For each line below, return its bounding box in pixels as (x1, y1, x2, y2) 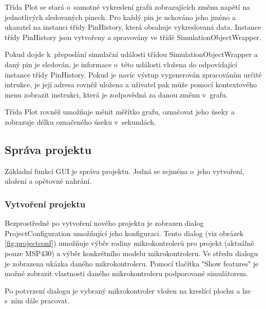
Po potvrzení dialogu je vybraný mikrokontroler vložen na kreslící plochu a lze (5, 285, 251, 296)
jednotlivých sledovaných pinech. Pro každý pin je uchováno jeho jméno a (5, 11, 236, 22)
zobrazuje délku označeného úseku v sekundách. (5, 116, 156, 127)
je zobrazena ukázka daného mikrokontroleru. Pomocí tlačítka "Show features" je (5, 258, 259, 268)
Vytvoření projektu (5, 197, 86, 210)
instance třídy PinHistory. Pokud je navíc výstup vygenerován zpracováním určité (5, 69, 262, 80)
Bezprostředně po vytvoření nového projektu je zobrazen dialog (5, 218, 204, 228)
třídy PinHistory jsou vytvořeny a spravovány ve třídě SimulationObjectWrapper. (5, 31, 261, 42)
